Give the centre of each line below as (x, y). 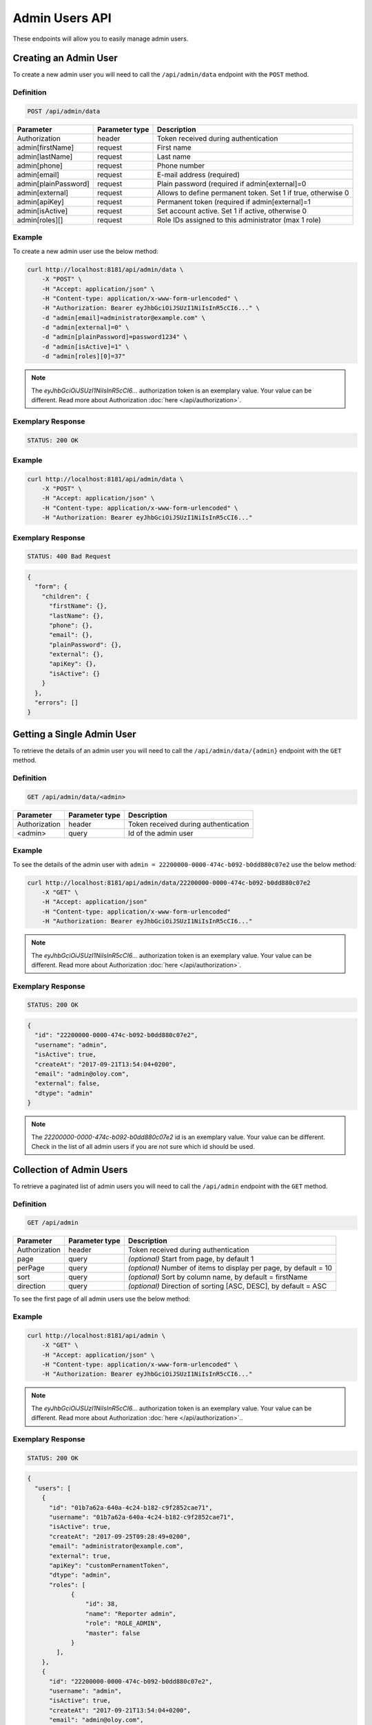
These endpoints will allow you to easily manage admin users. (101, 39)
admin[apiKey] (41, 201)
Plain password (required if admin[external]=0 (231, 184)
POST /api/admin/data (64, 111)
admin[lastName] (45, 157)
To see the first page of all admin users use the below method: (102, 1299)
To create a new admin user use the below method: (85, 251)
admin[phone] (40, 166)
